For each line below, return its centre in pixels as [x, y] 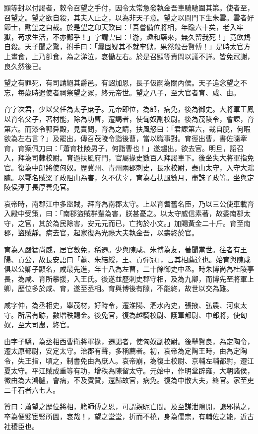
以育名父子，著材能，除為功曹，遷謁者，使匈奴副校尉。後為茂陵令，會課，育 [129, 118]
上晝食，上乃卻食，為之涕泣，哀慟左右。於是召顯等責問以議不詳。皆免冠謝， [129, 56]
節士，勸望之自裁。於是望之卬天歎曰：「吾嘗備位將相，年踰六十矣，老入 [120, 27]
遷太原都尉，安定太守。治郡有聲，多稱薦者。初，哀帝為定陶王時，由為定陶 [126, 351]
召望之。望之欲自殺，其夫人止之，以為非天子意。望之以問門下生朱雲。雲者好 [129, 17]
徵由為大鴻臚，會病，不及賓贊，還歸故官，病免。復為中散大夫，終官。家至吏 [129, 380]
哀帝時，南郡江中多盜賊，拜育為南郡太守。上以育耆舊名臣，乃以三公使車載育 [129, 203]
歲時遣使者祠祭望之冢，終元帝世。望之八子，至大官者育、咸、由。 [132, 92]
